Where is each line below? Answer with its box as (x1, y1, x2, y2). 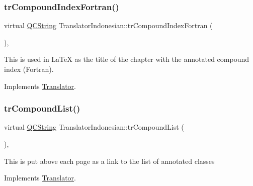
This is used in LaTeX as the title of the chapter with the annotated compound (4, 54, 249, 64)
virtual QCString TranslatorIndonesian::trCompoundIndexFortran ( (4, 20, 213, 31)
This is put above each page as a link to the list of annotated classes (4, 155, 215, 166)
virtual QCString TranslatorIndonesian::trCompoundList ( (4, 122, 184, 132)
